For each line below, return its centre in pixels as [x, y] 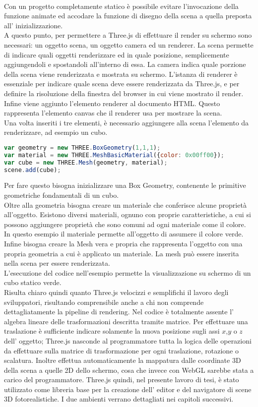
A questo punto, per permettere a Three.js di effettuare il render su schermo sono [128, 35]
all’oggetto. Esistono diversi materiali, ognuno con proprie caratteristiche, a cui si [128, 214]
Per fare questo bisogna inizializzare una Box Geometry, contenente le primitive [125, 185]
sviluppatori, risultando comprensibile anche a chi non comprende [104, 302]
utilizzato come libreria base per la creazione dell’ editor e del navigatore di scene [128, 389]
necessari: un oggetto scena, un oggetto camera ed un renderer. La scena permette [129, 44]
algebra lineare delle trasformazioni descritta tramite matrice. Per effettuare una [126, 321]
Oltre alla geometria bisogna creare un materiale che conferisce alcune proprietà [125, 204]
